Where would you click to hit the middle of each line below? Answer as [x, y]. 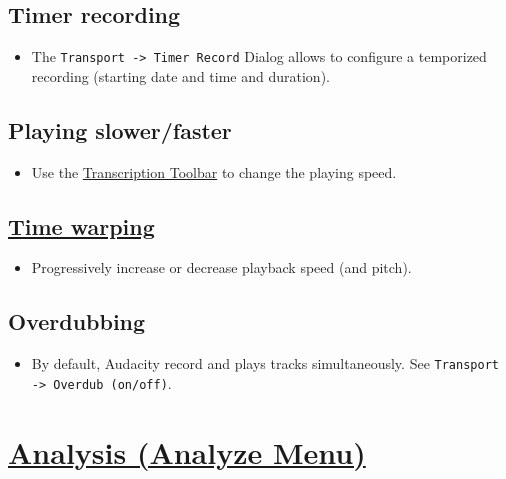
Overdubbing [77, 321]
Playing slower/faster [120, 129]
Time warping [81, 225]
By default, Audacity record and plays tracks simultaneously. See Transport [265, 363]
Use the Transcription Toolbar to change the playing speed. [214, 171]
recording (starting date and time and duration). [180, 75]
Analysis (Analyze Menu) [187, 451]
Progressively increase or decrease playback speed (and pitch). [221, 267]
